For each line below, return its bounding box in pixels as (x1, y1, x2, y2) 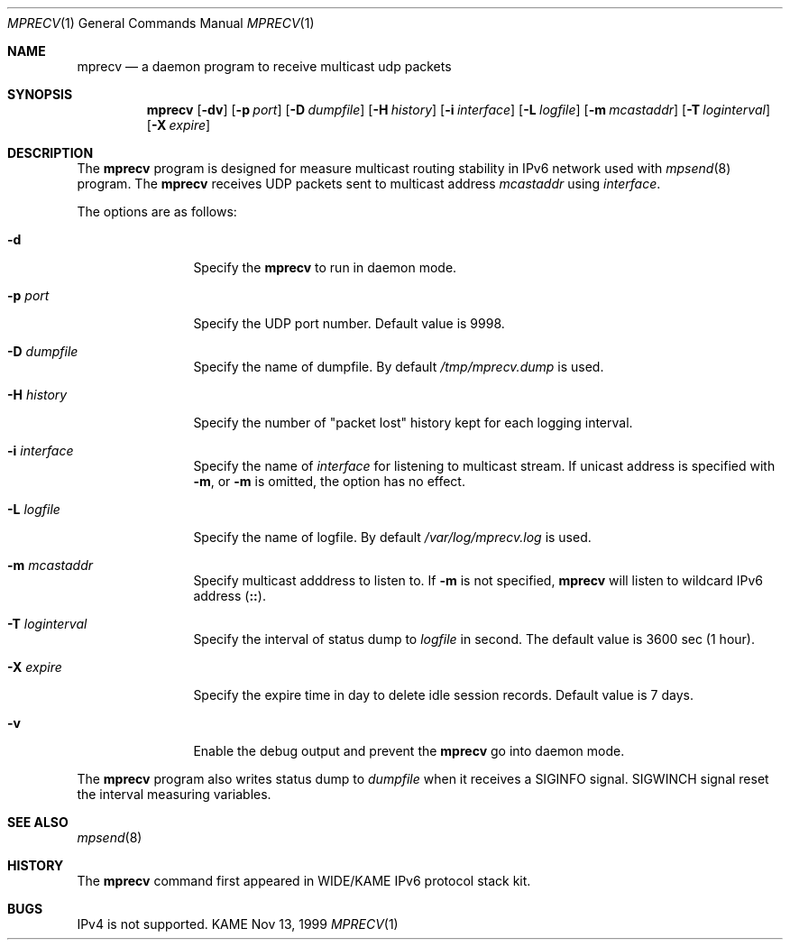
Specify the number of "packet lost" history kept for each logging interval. (193, 415, 633, 430)
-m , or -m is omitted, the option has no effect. (193, 473, 465, 489)
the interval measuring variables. (77, 786, 271, 802)
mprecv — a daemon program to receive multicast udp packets (77, 59, 452, 74)
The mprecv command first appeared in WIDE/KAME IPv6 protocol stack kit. (77, 873, 531, 888)
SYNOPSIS (7, 87, 73, 102)
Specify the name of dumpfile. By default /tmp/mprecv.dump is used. (193, 359, 604, 374)
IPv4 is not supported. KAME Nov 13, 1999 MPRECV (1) (77, 916, 399, 932)
